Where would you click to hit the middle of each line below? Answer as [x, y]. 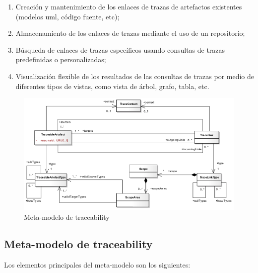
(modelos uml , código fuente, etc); [67, 16]
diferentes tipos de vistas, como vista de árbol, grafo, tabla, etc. [112, 86]
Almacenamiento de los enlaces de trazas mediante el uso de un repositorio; [130, 33]
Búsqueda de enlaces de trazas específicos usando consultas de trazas [120, 49]
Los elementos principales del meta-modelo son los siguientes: [97, 264]
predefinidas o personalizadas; [61, 59]
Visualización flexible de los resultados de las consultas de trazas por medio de [135, 76]
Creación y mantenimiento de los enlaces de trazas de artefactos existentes [129, 6]
